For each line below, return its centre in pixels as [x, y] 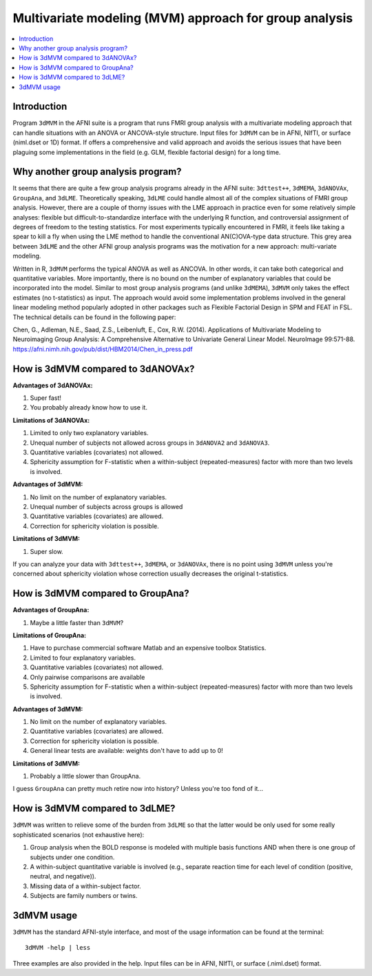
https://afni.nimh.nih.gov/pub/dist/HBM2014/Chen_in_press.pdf [103, 349]
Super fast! [46, 398]
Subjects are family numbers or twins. [84, 896]
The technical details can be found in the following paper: [94, 317]
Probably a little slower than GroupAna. [85, 776]
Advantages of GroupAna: [51, 610]
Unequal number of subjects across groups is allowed [106, 506]
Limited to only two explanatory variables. [89, 433]
